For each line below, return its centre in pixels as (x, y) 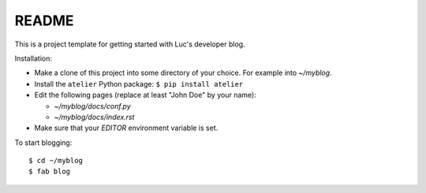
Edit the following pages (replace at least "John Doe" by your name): (145, 95)
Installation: (34, 58)
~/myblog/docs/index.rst (94, 117)
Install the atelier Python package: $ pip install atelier (139, 84)
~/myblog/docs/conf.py (93, 106)
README (44, 20)
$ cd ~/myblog (56, 161)
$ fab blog (50, 172)
